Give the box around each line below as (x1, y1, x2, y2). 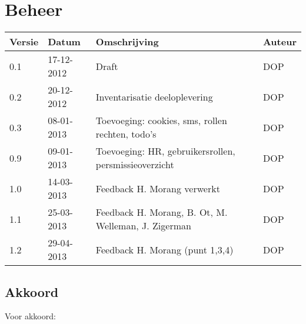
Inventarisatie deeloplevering (95, 89, 213, 103)
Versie (9, 35, 39, 49)
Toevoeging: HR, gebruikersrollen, (95, 144, 235, 158)
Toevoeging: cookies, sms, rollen (95, 113, 227, 128)
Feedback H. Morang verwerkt (95, 181, 220, 195)
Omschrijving (95, 35, 159, 49)
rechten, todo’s (95, 127, 157, 141)
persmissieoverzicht (95, 158, 174, 172)
